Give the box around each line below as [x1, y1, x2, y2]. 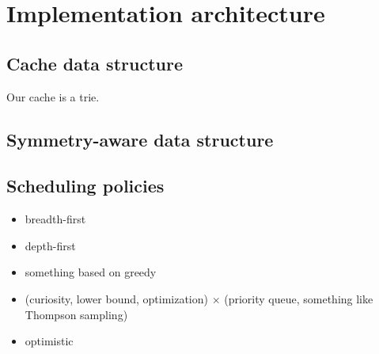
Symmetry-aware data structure [6, 127, 274, 151]
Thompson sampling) [25, 306, 128, 322]
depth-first [25, 237, 76, 253]
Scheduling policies [6, 173, 165, 198]
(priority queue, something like [224, 290, 373, 306]
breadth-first [25, 211, 86, 227]
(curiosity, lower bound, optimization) [25, 290, 208, 306]
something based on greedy [25, 264, 157, 280]
